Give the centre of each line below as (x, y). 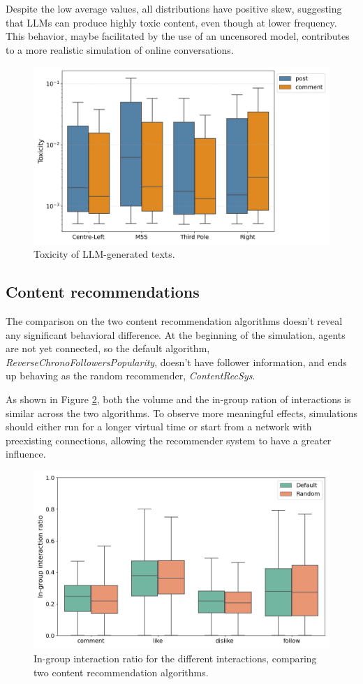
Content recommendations (103, 292)
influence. (26, 454)
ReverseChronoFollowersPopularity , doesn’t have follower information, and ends (176, 362)
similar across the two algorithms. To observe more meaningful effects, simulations (181, 413)
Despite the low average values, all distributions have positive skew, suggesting (174, 8)
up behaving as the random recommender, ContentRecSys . (131, 376)
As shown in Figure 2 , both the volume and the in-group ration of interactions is (178, 399)
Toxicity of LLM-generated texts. (104, 254)
